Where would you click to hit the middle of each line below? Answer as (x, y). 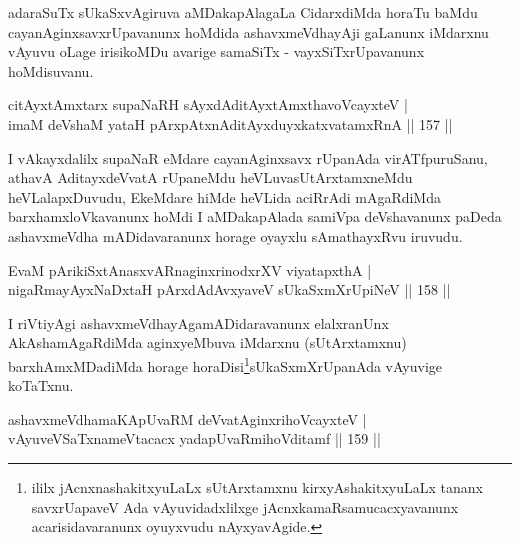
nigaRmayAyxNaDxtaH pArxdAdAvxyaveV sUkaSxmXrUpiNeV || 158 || (229, 289)
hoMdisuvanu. (51, 70)
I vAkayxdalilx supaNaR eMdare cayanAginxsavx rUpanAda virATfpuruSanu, (248, 157)
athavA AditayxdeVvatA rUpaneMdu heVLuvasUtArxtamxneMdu (210, 177)
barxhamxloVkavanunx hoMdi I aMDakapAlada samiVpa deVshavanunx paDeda (255, 216)
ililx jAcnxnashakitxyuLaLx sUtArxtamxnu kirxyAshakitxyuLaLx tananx (257, 486)
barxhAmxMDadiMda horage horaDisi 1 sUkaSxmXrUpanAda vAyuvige (225, 364)
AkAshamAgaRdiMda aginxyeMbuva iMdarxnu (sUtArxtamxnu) (207, 342)
